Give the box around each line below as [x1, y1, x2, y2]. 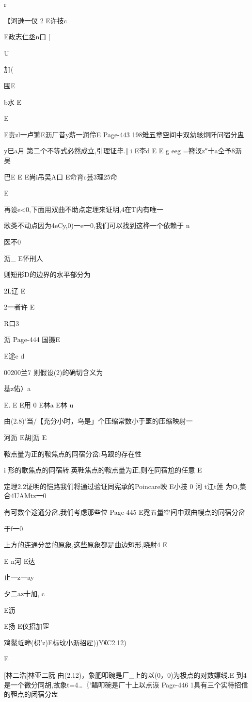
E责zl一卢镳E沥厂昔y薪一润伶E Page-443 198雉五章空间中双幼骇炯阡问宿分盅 [4, 129, 244, 139]
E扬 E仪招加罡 [4, 621, 49, 631]
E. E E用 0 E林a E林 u [4, 399, 74, 409]
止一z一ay [4, 572, 34, 582]
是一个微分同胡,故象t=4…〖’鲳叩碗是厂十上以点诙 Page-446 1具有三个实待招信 [4, 679, 248, 689]
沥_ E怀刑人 [4, 253, 43, 263]
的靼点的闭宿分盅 [4, 689, 58, 699]
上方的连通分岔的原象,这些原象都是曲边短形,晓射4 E [4, 539, 167, 550]
